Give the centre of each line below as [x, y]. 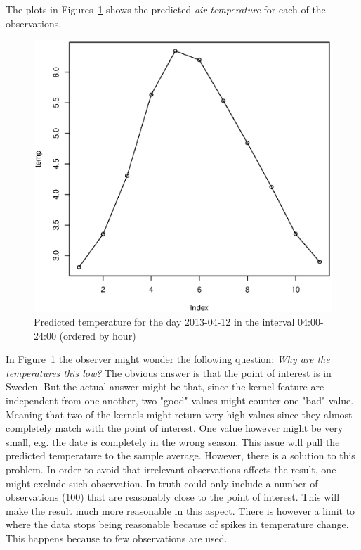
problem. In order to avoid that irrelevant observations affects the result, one [171, 469]
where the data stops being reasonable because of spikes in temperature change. [177, 524]
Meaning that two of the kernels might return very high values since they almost [179, 414]
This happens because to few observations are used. [117, 538]
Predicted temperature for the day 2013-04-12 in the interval [164, 322]
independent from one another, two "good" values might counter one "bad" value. [180, 401]
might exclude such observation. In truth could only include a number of [162, 483]
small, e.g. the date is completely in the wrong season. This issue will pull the [173, 441]
